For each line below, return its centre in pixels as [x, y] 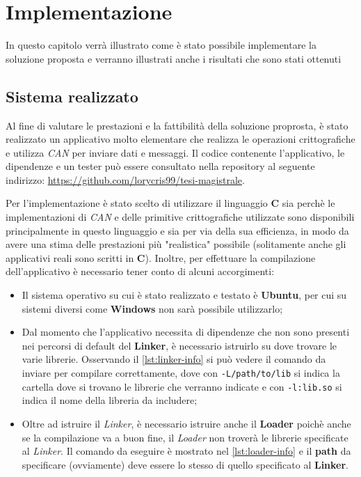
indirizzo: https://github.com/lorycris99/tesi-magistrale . [125, 179]
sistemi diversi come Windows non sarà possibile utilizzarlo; [152, 308]
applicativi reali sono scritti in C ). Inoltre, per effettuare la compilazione [161, 257]
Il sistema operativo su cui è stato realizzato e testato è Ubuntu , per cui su [184, 295]
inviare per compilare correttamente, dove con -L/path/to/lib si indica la [181, 373]
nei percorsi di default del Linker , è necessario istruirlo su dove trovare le [179, 345]
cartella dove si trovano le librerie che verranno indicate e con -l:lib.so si [182, 386]
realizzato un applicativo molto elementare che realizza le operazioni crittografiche [180, 139]
